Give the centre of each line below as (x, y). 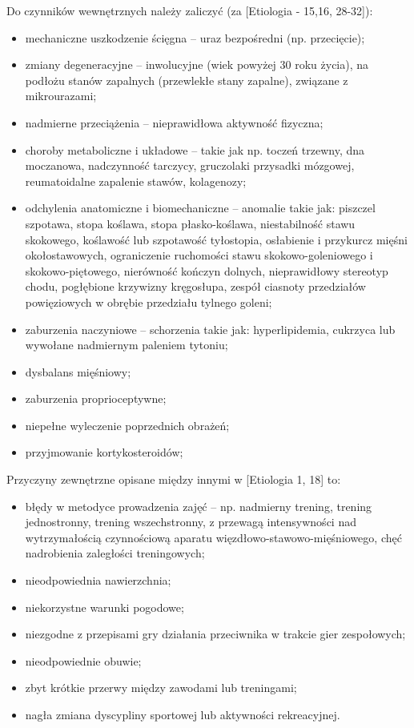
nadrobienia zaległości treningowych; (115, 553)
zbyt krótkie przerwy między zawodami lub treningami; (161, 688)
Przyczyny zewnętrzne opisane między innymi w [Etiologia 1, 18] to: (174, 479)
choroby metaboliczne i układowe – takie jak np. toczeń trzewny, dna (195, 149)
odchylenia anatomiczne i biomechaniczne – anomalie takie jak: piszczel (200, 208)
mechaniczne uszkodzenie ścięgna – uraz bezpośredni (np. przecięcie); (195, 37)
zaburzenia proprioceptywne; (96, 398)
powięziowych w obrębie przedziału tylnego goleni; (149, 302)
